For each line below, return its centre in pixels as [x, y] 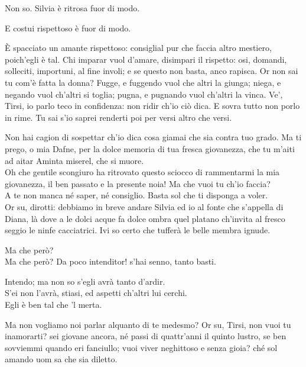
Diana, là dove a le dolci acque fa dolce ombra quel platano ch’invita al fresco [145, 218]
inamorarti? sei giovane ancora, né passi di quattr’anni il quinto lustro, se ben [146, 336]
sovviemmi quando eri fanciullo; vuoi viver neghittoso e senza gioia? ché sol [141, 347]
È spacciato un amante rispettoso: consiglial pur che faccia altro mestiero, [138, 48]
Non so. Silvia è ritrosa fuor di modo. [72, 8]
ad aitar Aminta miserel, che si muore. [74, 160]
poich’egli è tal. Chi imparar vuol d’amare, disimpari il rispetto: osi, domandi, [146, 59]
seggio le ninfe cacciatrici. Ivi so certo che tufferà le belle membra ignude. [138, 230]
